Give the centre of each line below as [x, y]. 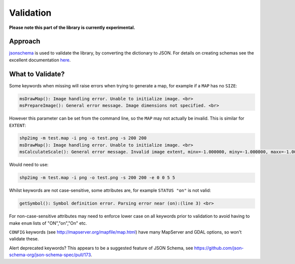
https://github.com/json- [219, 248]
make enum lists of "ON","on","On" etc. [48, 223]
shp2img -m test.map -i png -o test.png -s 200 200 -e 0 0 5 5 [97, 178]
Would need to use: [29, 165]
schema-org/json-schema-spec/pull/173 [50, 255]
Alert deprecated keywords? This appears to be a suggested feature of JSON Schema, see [101, 248]
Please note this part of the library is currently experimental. [72, 27]
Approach [25, 41]
